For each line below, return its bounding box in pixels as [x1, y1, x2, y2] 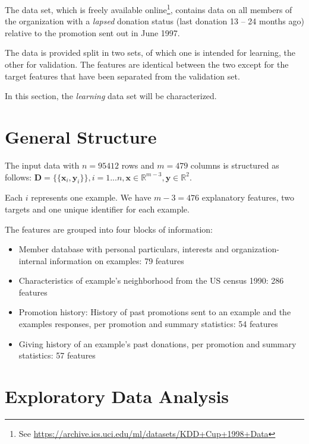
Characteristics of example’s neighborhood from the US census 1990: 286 [18, 274, 284, 287]
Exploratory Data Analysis [5, 384, 229, 408]
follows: [5, 170, 32, 183]
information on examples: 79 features [49, 254, 184, 267]
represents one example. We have [31, 191, 152, 204]
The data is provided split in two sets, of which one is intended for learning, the [5, 46, 295, 59]
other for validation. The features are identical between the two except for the [5, 58, 289, 71]
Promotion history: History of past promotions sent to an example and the [18, 306, 291, 318]
